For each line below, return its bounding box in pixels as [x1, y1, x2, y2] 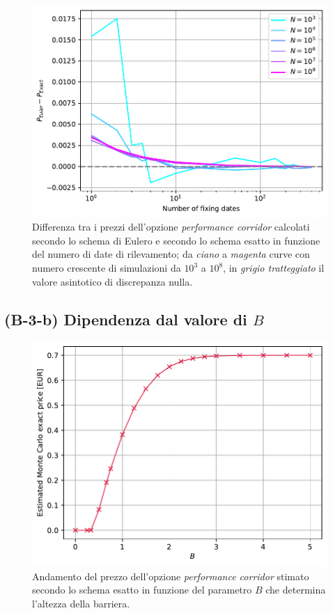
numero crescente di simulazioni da [32, 261, 181, 275]
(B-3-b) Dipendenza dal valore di [4, 308, 247, 329]
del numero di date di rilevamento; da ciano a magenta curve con [32, 247, 310, 261]
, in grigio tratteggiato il [223, 261, 325, 275]
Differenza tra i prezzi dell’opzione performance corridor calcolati [32, 219, 310, 234]
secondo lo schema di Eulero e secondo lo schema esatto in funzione [32, 233, 320, 247]
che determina [265, 582, 326, 597]
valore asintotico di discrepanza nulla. [32, 274, 193, 288]
